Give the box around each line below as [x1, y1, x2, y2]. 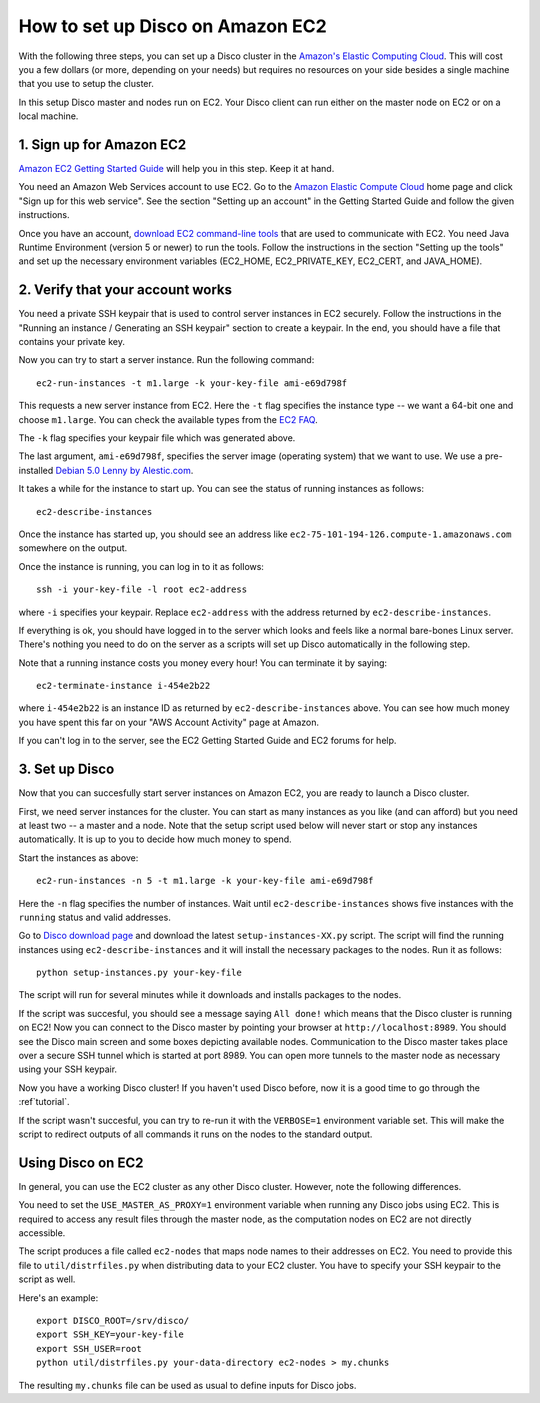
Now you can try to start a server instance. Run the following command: [18, 354, 315, 366]
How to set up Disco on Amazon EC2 [18, 15, 327, 37]
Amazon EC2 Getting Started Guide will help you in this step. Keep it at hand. [18, 163, 335, 175]
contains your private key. [18, 336, 125, 348]
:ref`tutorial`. [18, 1096, 70, 1108]
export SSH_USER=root [36, 1343, 142, 1354]
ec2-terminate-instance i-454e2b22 [36, 680, 211, 692]
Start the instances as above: [18, 851, 139, 864]
